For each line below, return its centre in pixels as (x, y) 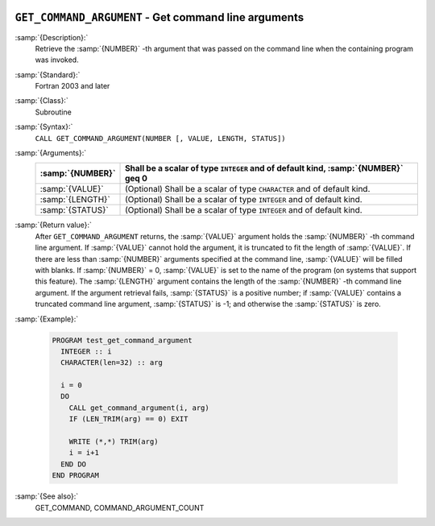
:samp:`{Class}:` (41, 101)
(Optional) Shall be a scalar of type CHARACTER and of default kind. (248, 189)
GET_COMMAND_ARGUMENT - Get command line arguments (159, 17)
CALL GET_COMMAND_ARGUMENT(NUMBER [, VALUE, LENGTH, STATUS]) (160, 138)
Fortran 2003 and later (72, 86)
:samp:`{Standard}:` (48, 75)
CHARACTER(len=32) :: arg (112, 363)
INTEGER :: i (86, 351)
